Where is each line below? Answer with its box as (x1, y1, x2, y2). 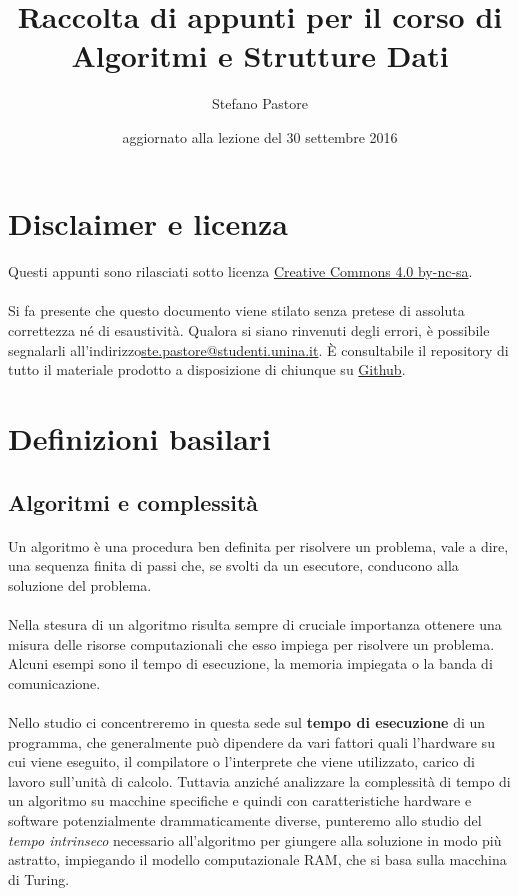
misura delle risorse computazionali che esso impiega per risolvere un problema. (8, 633, 495, 654)
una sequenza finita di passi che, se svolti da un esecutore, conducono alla (8, 555, 459, 576)
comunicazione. (8, 672, 101, 693)
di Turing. (8, 868, 70, 889)
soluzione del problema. (8, 574, 152, 595)
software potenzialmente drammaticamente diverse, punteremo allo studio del (8, 809, 482, 830)
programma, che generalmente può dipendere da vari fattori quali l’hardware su (8, 731, 495, 752)
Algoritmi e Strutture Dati (71, 35, 449, 76)
